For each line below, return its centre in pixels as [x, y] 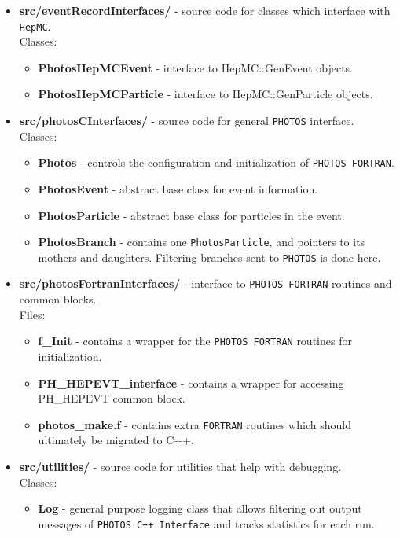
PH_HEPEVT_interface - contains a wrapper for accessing [191, 383]
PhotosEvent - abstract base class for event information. [178, 188]
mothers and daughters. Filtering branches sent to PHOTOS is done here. [209, 257]
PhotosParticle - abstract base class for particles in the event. [191, 215]
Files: [32, 314]
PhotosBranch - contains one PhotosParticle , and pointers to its [202, 242]
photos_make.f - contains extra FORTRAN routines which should [194, 424]
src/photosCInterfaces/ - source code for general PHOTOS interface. [187, 121]
